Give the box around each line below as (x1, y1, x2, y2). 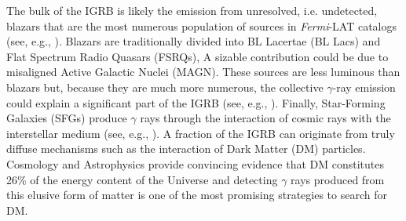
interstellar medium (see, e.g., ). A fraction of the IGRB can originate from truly (6, 125, 395, 141)
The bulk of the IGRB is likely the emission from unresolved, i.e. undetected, (6, 2, 378, 18)
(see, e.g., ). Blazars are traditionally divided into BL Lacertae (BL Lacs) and (6, 33, 381, 49)
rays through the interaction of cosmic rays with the (140, 110, 391, 126)
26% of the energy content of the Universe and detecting (6, 171, 278, 187)
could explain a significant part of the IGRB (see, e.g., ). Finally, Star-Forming (6, 94, 386, 110)
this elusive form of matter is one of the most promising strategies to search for (6, 187, 387, 203)
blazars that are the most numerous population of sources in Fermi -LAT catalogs (6, 17, 397, 34)
